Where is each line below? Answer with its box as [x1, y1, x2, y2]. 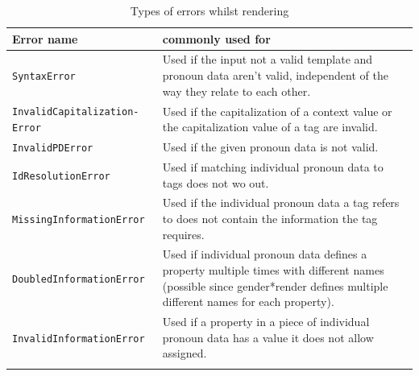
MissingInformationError [12, 213, 145, 225]
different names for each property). [162, 293, 334, 310]
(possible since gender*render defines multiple [162, 277, 388, 294]
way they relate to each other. [162, 82, 311, 99]
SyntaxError [12, 71, 76, 82]
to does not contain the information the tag [162, 209, 378, 226]
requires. [162, 225, 205, 242]
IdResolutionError [12, 170, 110, 182]
